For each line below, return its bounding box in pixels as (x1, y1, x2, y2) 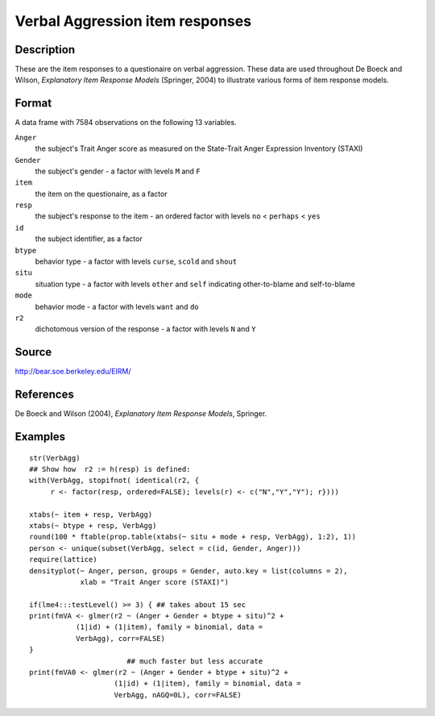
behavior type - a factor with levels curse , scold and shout (35, 256, 238, 266)
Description (14, 43, 76, 56)
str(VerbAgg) (29, 453, 81, 463)
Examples (14, 430, 66, 443)
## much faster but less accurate (126, 656, 263, 665)
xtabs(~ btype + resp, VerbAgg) (29, 521, 157, 530)
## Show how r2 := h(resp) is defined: (29, 464, 191, 473)
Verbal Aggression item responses (14, 12, 252, 30)
